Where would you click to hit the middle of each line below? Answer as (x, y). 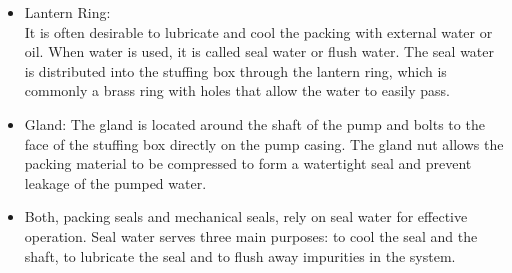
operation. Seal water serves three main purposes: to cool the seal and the (251, 235)
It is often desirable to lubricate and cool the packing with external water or (258, 31)
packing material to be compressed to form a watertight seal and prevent (248, 163)
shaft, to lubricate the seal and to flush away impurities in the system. (240, 255)
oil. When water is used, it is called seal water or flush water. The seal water (259, 51)
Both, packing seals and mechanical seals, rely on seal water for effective (246, 216)
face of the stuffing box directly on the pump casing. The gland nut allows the (264, 143)
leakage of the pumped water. (115, 182)
